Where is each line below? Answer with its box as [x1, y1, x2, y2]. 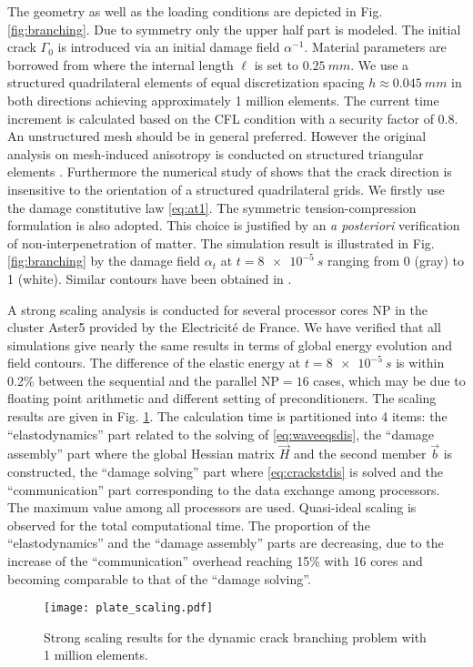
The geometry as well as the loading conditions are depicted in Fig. [7, 2, 383, 20]
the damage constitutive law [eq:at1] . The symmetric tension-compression [7, 197, 417, 217]
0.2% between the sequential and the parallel [7, 370, 257, 389]
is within [396, 353, 445, 372]
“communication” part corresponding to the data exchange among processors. [7, 480, 440, 499]
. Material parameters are [304, 37, 447, 56]
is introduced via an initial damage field [57, 37, 280, 56]
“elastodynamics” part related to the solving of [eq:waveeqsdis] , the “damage [7, 424, 435, 443]
